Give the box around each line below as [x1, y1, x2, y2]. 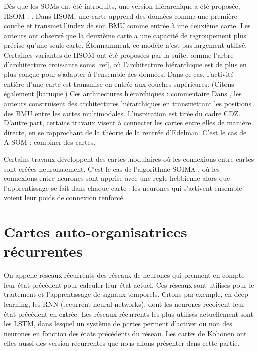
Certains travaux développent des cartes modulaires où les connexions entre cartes [4, 153, 254, 164]
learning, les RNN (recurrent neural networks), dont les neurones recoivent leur [4, 298, 245, 309]
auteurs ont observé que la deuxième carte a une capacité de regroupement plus [4, 30, 246, 40]
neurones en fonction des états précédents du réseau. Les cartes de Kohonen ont [4, 328, 247, 338]
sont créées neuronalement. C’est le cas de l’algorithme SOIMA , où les [4, 163, 220, 174]
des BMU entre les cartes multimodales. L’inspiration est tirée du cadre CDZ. [4, 108, 241, 118]
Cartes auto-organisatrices [4, 222, 187, 242]
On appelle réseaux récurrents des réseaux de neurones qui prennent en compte [4, 270, 245, 280]
